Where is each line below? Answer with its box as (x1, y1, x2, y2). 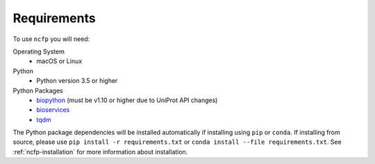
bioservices (36, 106, 70, 114)
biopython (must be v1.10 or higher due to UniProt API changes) (36, 96, 218, 104)
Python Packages (12, 86, 63, 95)
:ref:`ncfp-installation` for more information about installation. (12, 147, 188, 156)
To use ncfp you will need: (12, 35, 90, 43)
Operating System (12, 47, 65, 56)
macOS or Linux (36, 57, 83, 65)
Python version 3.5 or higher (36, 76, 118, 85)
